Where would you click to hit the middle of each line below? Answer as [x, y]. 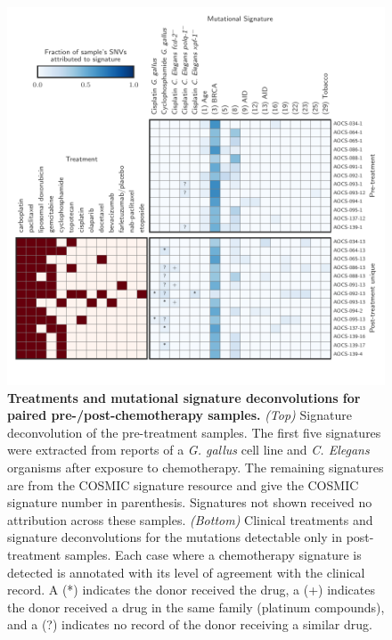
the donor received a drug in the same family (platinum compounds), [196, 607]
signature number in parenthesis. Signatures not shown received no [190, 502]
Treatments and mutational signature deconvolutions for [184, 397]
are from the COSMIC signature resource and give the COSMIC [183, 484]
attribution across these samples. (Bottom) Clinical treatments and [190, 519]
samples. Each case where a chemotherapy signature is [213, 554]
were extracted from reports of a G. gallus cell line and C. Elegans [188, 450]
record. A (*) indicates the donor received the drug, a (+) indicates [191, 590]
